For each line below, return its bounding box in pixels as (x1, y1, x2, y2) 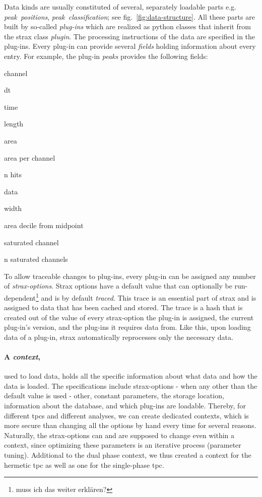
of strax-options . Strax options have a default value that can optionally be (4, 280, 232, 291)
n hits (4, 169, 22, 180)
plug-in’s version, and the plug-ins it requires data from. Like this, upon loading (4, 322, 251, 332)
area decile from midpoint (4, 220, 84, 230)
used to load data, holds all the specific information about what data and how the (4, 371, 257, 381)
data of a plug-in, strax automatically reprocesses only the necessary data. (4, 331, 233, 342)
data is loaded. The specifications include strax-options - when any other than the (4, 380, 257, 391)
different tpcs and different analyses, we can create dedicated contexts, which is (4, 410, 249, 420)
